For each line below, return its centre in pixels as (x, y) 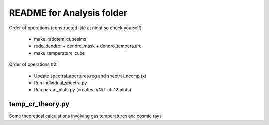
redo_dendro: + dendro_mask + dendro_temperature (88, 46)
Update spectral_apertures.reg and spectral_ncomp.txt (90, 76)
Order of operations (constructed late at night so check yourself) (75, 28)
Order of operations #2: (33, 64)
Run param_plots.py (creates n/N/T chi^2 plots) (83, 90)
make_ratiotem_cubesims (60, 39)
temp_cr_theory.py (39, 104)
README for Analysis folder (68, 13)
